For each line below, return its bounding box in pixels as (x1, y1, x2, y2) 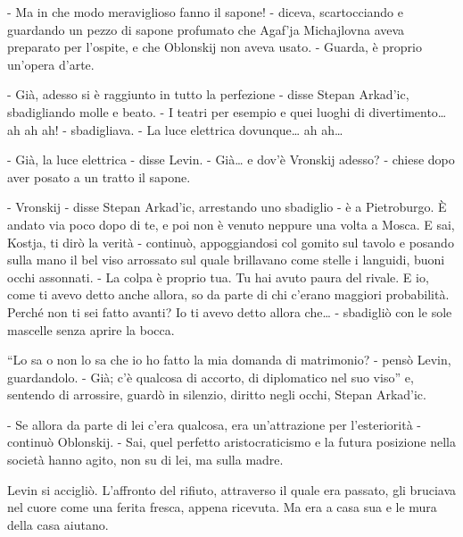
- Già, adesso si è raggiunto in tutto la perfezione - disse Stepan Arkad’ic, (7, 85, 409, 104)
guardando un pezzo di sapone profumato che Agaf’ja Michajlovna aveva (7, 20, 405, 38)
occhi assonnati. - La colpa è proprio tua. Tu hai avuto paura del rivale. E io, (7, 267, 429, 286)
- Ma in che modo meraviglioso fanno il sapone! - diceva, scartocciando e (7, 3, 403, 21)
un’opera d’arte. (7, 55, 95, 73)
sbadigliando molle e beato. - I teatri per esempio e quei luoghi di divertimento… (7, 102, 447, 121)
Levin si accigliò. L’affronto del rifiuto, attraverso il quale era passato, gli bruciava (7, 480, 456, 499)
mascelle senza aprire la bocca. (7, 320, 175, 339)
